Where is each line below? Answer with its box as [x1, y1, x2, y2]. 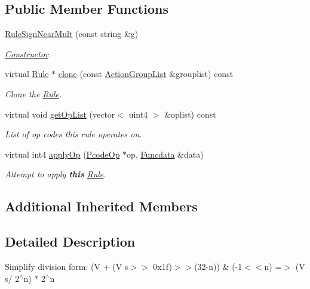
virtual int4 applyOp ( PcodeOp [5, 147, 120, 160]
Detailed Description [5, 232, 136, 251]
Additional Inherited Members [5, 197, 198, 216]
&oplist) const [164, 107, 216, 120]
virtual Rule [5, 67, 49, 80]
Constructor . [5, 47, 51, 60]
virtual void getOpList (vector [5, 107, 115, 120]
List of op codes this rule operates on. [5, 128, 142, 140]
